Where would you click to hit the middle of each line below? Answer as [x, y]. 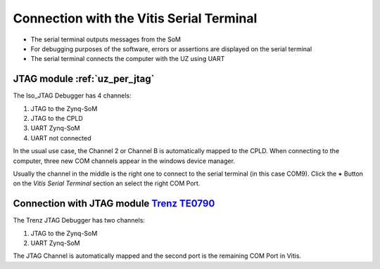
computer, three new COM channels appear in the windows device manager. [124, 161]
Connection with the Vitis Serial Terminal [135, 18]
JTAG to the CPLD [57, 119]
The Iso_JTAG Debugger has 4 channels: [72, 96]
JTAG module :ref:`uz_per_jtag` [84, 79]
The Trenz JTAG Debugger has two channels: [79, 221]
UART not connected [61, 138]
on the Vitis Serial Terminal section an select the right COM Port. [107, 183]
